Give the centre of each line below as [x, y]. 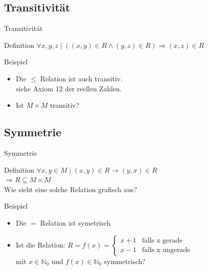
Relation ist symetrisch [75, 222]
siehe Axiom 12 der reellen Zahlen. [69, 88]
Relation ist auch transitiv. [81, 78]
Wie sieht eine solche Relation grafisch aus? [71, 189]
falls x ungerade [166, 250]
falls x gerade [162, 241]
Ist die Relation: [40, 244]
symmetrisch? [124, 261]
